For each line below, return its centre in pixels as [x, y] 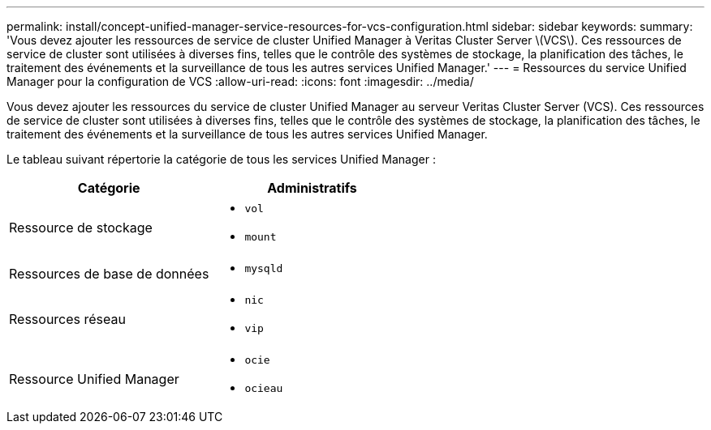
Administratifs [312, 188]
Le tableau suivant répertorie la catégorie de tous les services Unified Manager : [221, 159]
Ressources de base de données [109, 273]
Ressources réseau [67, 319]
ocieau [264, 388]
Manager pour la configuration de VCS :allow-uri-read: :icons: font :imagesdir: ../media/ [240, 81]
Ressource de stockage [81, 228]
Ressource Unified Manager [94, 379]
